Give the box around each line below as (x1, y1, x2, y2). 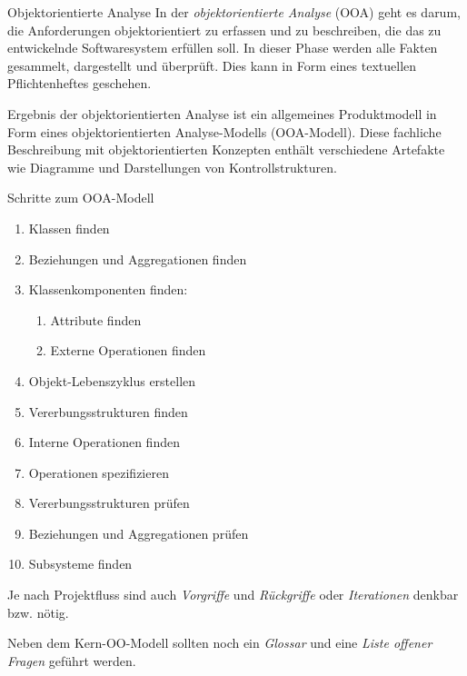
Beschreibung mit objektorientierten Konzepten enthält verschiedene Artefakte (7, 140, 445, 159)
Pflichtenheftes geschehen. (7, 74, 152, 93)
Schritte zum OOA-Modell (7, 188, 154, 207)
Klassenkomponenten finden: (28, 280, 188, 299)
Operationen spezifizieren (28, 462, 169, 482)
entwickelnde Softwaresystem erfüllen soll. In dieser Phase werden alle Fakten (7, 38, 438, 57)
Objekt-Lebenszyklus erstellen (28, 371, 196, 390)
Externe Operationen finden (50, 341, 206, 360)
